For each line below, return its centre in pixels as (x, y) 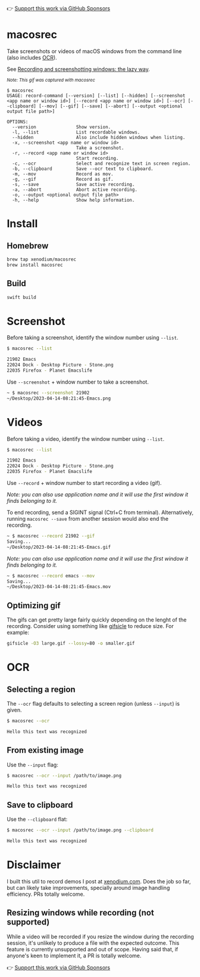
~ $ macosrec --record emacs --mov (51, 576)
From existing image (45, 750)
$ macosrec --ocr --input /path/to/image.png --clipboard (80, 830)
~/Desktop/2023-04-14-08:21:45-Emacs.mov (59, 587)
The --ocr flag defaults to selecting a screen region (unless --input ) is (93, 703)
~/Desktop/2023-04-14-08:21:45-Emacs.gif (59, 547)
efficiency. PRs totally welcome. (46, 894)
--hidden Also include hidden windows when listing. (99, 137)
